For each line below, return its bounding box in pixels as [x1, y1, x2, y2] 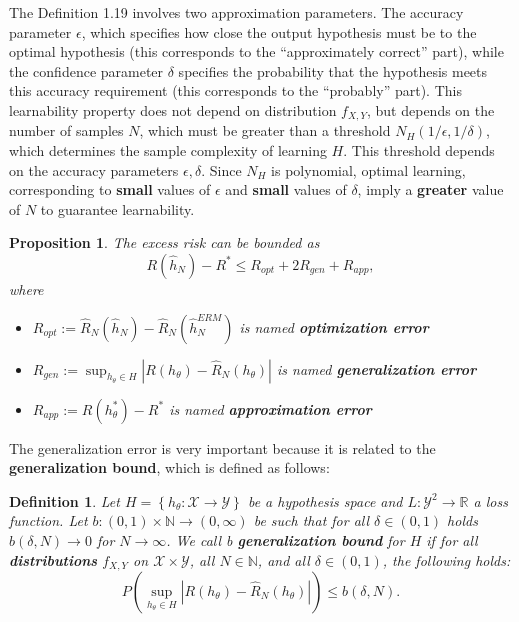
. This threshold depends [343, 140, 495, 161]
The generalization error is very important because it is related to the [9, 437, 436, 458]
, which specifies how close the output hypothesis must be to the [81, 21, 477, 42]
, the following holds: [382, 549, 511, 570]
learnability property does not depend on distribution [9, 99, 337, 120]
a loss [473, 490, 508, 511]
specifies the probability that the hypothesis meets [178, 60, 488, 81]
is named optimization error [239, 316, 429, 337]
